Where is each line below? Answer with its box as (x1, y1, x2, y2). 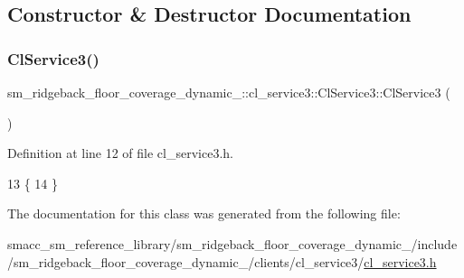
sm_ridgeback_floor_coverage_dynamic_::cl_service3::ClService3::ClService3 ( (7, 83, 450, 101)
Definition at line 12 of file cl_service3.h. (7, 144, 233, 162)
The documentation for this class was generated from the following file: (7, 204, 401, 223)
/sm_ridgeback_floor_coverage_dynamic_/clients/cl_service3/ (7, 252, 365, 271)
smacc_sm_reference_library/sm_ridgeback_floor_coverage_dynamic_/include (7, 234, 458, 253)
